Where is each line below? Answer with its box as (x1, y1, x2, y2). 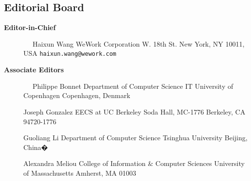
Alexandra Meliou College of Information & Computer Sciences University (23, 158, 245, 168)
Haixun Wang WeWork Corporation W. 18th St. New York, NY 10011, (32, 38, 245, 49)
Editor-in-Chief (4, 22, 56, 33)
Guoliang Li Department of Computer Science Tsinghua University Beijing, (23, 132, 248, 143)
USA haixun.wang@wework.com (23, 48, 116, 58)
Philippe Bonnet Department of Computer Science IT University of (32, 81, 233, 91)
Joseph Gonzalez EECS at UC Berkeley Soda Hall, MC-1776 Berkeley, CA (23, 106, 246, 116)
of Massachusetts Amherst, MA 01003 (23, 167, 136, 178)
